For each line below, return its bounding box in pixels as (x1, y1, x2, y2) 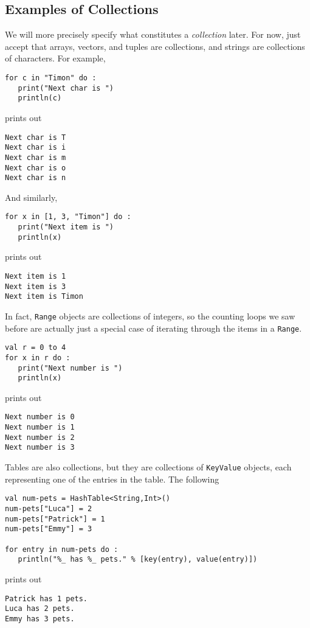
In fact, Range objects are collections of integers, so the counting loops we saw (5, 309, 295, 322)
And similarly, (5, 190, 58, 203)
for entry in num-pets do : (5, 545, 119, 554)
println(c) (18, 94, 62, 103)
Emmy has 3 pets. (5, 614, 75, 623)
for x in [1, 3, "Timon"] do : (5, 212, 131, 222)
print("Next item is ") (18, 223, 114, 232)
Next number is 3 (5, 443, 75, 452)
